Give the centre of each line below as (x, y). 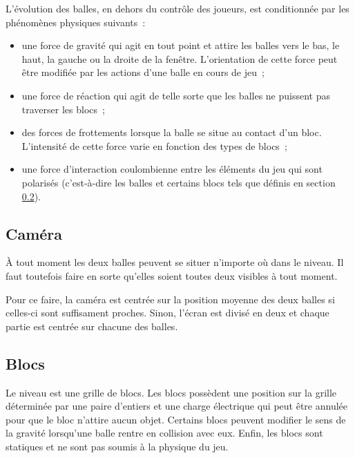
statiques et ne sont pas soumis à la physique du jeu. (117, 446)
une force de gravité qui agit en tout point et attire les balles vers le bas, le (181, 45)
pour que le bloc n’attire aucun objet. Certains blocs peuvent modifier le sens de (176, 419)
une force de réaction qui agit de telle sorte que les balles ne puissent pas (176, 95)
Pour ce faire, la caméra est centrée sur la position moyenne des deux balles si (170, 299)
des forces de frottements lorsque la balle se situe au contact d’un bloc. (172, 132)
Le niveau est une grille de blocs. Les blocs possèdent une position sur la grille (171, 392)
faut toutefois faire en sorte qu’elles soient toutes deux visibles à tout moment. (172, 275)
